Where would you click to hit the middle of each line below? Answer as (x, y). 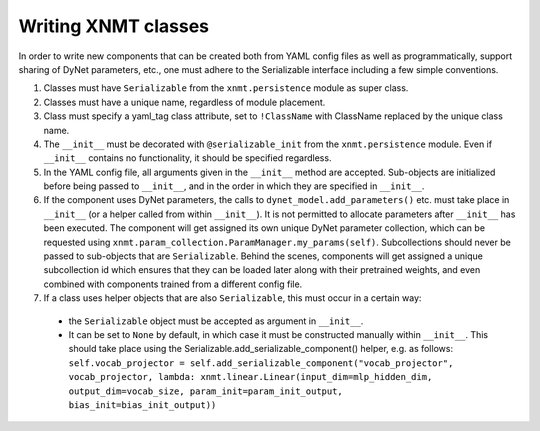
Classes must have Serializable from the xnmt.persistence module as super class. (226, 88)
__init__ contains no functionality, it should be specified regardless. (187, 158)
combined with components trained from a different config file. (173, 284)
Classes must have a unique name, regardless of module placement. (184, 102)
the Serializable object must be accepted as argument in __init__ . (216, 321)
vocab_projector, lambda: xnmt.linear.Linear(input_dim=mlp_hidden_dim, (250, 377)
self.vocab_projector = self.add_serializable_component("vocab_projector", (261, 363)
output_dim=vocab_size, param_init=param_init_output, (206, 391)
